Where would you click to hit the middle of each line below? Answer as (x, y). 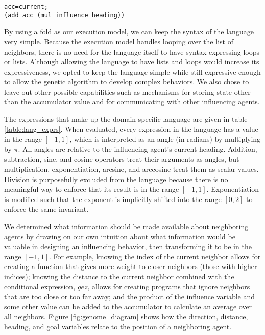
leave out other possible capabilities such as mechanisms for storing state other (127, 91)
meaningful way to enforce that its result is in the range (92, 189)
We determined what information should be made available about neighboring (126, 226)
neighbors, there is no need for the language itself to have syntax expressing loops (132, 51)
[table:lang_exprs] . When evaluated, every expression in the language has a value (131, 129)
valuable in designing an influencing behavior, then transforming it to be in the (128, 246)
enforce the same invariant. (46, 209)
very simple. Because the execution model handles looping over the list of (119, 41)
